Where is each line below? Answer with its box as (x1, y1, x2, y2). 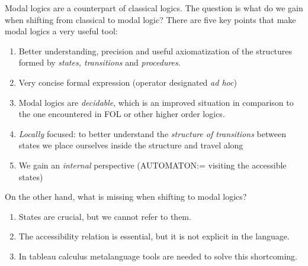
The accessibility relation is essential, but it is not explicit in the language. (18, 230, 290, 242)
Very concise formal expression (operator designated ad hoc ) (18, 76, 237, 88)
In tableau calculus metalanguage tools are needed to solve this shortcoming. (18, 249, 298, 262)
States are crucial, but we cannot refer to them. (18, 210, 191, 222)
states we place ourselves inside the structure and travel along (18, 139, 243, 151)
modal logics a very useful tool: (5, 25, 118, 37)
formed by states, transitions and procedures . (18, 56, 181, 69)
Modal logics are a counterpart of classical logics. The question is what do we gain (5, 2, 303, 14)
